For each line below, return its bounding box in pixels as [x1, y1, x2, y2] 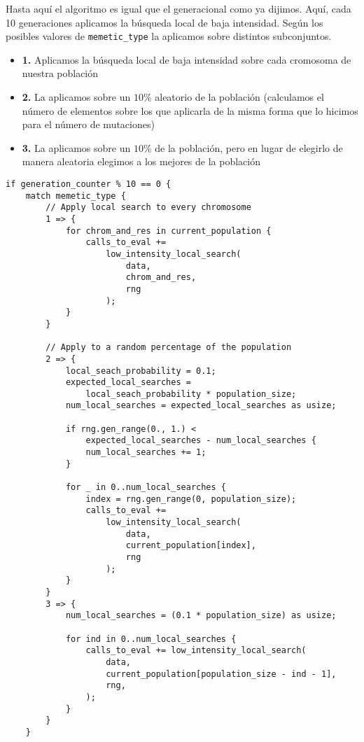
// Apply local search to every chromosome [45, 202, 251, 213]
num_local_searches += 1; [85, 447, 206, 458]
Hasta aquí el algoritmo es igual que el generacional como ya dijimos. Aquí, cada [6, 1, 351, 15]
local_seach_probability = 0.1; [65, 365, 216, 376]
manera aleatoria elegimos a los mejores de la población [22, 154, 260, 169]
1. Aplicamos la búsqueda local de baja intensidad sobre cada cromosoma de [22, 52, 351, 66]
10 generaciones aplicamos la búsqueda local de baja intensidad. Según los [6, 15, 323, 29]
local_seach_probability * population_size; [85, 388, 297, 399]
